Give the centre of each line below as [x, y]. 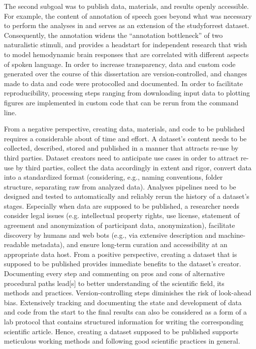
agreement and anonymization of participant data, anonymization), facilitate [120, 225]
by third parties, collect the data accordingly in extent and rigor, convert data [134, 167]
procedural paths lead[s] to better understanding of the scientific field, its [114, 283]
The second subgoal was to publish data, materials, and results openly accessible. [127, 6]
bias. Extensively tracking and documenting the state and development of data [123, 302]
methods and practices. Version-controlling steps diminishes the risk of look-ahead [128, 293]
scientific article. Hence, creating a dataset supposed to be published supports [121, 331]
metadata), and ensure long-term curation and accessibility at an [129, 244]
